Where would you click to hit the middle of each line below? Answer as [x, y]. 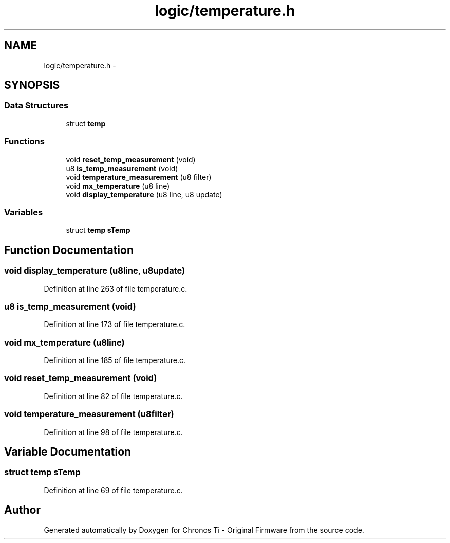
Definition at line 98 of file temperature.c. [113, 432]
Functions [24, 142]
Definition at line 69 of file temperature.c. [113, 490]
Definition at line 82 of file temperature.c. [113, 396]
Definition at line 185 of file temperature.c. [115, 360]
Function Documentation [69, 250]
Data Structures [36, 106]
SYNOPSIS [32, 85]
